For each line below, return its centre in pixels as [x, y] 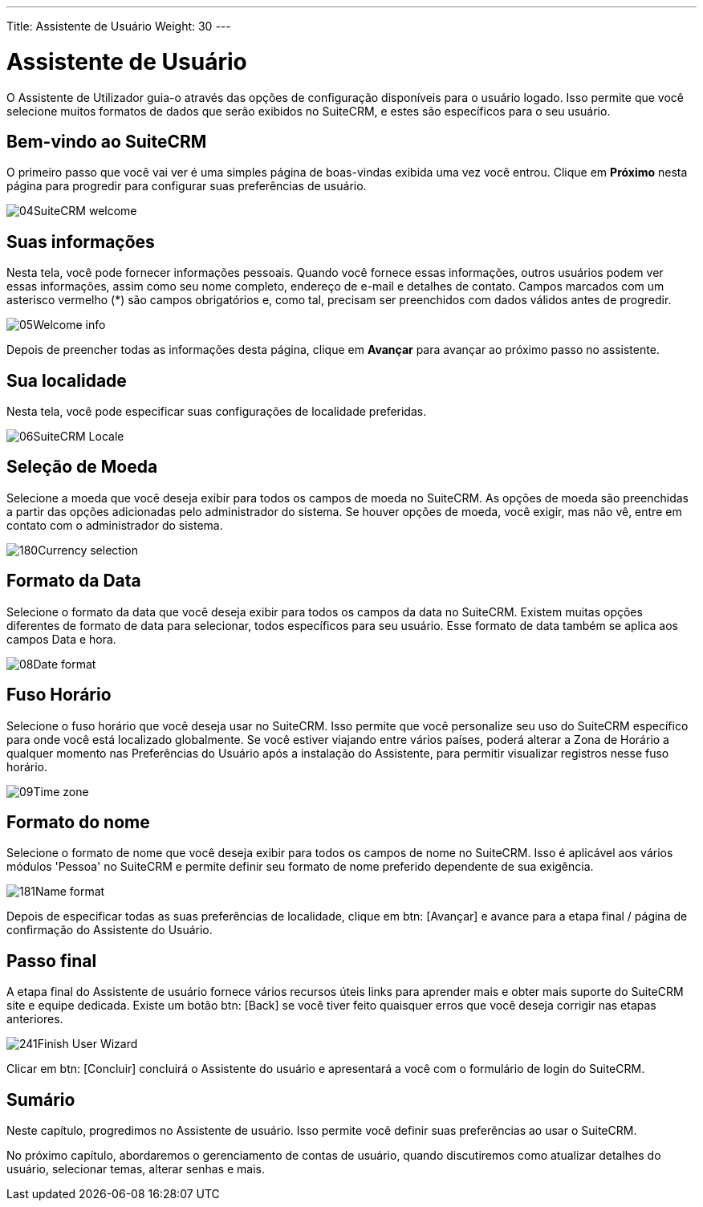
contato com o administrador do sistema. [115, 525]
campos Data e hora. [61, 639]
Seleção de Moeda [82, 467]
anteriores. [35, 1019]
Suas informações [81, 242]
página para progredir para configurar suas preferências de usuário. [187, 186]
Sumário [41, 1099]
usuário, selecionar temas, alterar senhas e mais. [136, 1169]
